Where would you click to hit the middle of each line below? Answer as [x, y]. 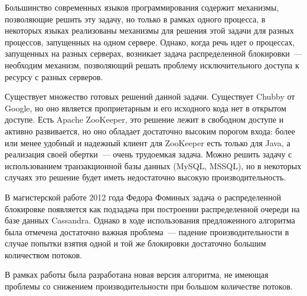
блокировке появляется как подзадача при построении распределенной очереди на [152, 208]
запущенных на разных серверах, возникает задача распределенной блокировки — [153, 53]
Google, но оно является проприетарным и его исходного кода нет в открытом [146, 108]
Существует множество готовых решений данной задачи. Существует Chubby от [150, 96]
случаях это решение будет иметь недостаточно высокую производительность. [146, 177]
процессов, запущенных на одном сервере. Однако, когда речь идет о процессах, [150, 42]
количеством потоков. [43, 254]
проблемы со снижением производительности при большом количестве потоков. [149, 286]
